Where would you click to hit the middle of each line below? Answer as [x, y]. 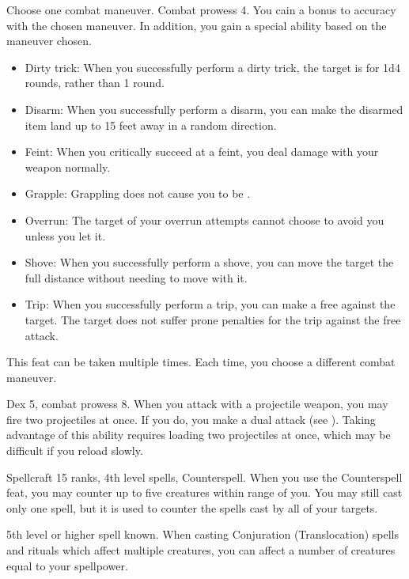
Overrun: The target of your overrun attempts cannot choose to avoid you [204, 219]
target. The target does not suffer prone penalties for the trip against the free [213, 319]
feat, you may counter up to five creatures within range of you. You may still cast [204, 492]
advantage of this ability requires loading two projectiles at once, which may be [199, 435]
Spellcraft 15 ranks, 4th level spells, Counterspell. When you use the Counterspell [204, 477]
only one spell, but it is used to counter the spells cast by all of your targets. [192, 507]
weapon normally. [68, 167]
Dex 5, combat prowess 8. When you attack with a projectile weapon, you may [197, 404]
